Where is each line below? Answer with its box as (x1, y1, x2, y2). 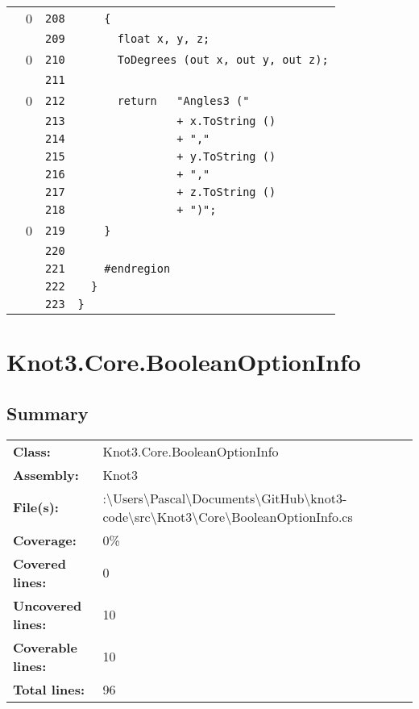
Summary (6, 400, 89, 425)
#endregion (104, 262, 171, 275)
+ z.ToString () (176, 186, 276, 198)
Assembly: (13, 465, 79, 484)
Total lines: (13, 679, 85, 699)
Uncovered (13, 595, 82, 615)
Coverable (13, 637, 77, 657)
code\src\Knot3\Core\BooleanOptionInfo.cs (102, 507, 353, 526)
